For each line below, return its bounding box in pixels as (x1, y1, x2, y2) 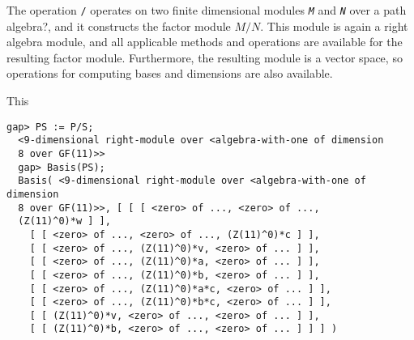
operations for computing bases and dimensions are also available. (6, 65, 333, 82)
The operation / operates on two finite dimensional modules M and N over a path (6, 2, 407, 18)
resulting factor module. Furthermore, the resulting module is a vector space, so (6, 49, 403, 66)
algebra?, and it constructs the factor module (6, 17, 231, 34)
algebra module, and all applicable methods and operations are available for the (6, 33, 403, 50)
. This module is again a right (260, 17, 408, 34)
